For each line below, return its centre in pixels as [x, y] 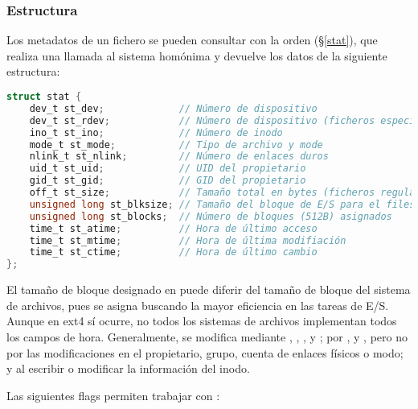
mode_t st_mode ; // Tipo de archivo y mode [176, 145]
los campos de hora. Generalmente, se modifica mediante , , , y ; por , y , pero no [207, 336]
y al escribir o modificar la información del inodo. [128, 368]
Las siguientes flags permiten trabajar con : [113, 395]
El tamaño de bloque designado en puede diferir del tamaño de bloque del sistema [209, 289]
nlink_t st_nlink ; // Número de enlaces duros [179, 157]
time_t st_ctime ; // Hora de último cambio [173, 252]
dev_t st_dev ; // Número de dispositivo [173, 108]
